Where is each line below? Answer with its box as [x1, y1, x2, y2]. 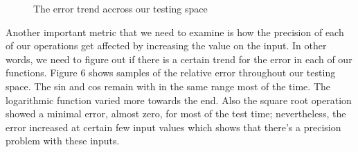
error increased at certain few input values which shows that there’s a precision [6, 119, 341, 134]
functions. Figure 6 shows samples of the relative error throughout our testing [6, 65, 336, 80]
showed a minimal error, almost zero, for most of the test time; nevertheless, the [6, 106, 346, 121]
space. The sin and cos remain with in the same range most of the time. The [6, 78, 330, 93]
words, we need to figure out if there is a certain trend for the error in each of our [6, 51, 352, 66]
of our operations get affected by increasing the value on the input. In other [6, 38, 327, 53]
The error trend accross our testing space [33, 1, 208, 15]
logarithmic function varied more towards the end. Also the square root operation [6, 92, 352, 107]
